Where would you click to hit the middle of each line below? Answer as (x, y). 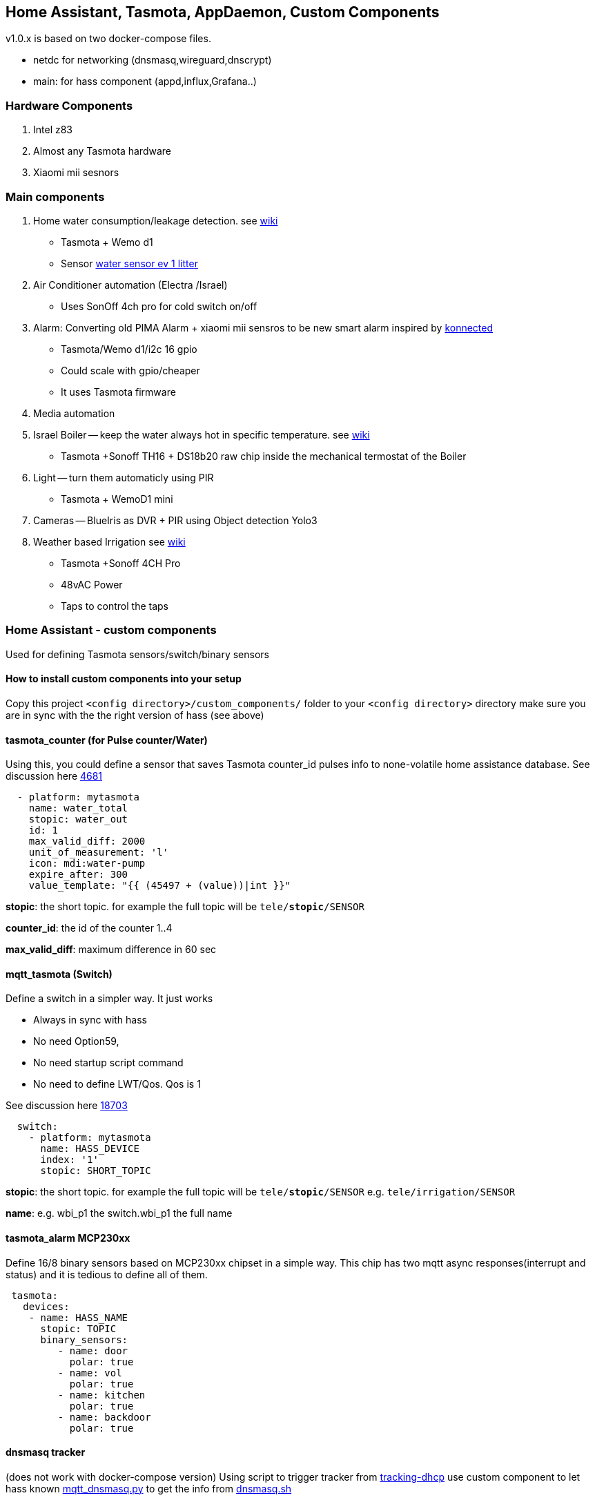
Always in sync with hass (90, 1020)
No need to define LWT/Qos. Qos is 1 (117, 1084)
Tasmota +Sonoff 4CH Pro (121, 563)
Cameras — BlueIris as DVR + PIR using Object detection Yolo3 (175, 520)
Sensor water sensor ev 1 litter (129, 263)
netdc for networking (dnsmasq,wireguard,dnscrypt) (153, 60)
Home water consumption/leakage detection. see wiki (156, 220)
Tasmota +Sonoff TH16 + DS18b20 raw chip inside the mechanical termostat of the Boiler (264, 456)
